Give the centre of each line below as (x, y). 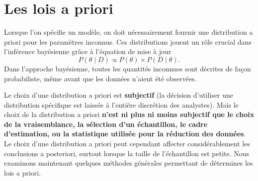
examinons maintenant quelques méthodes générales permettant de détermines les (129, 163)
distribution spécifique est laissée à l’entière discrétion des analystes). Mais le (121, 104)
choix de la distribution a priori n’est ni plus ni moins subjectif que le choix (129, 114)
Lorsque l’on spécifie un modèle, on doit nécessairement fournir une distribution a (129, 32)
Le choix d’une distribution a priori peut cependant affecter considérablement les (127, 144)
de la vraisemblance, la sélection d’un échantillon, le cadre (106, 124)
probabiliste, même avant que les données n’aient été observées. (100, 78)
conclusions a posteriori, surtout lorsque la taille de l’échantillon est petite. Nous (127, 153)
